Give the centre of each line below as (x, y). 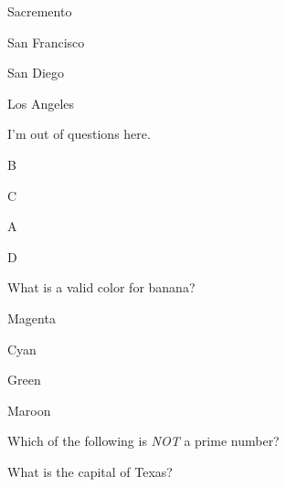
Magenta (32, 318)
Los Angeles (41, 103)
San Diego (36, 73)
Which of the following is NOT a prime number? (143, 441)
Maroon (29, 410)
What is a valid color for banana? (101, 287)
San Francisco (46, 42)
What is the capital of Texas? (90, 471)
